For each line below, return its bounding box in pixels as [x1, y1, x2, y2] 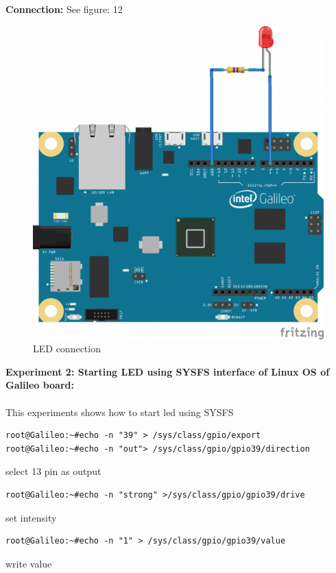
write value [5, 556, 52, 570]
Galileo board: [5, 378, 74, 392]
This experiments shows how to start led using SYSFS [5, 404, 234, 419]
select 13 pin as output [5, 464, 101, 478]
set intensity [5, 510, 57, 524]
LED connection [33, 341, 101, 356]
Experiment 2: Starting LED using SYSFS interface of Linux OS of [5, 364, 330, 378]
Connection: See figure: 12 [5, 2, 123, 16]
